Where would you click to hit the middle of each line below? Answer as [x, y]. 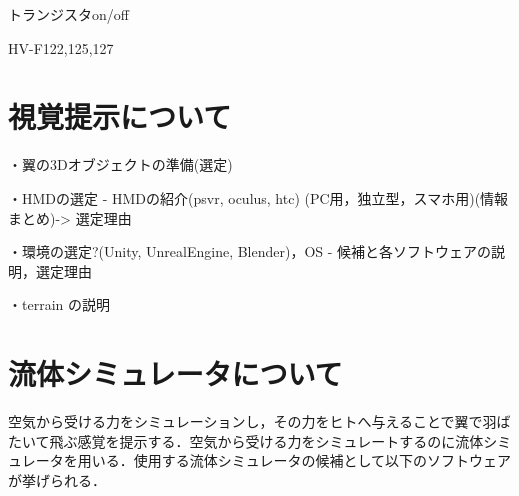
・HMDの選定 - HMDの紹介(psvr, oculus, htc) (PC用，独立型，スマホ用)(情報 [258, 197]
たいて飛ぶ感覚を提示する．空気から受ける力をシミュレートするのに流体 [246, 440]
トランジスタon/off [68, 14]
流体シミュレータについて [175, 373]
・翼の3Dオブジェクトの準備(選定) [120, 164]
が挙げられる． [57, 479]
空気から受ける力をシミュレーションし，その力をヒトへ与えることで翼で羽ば [259, 421]
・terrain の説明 [59, 304]
